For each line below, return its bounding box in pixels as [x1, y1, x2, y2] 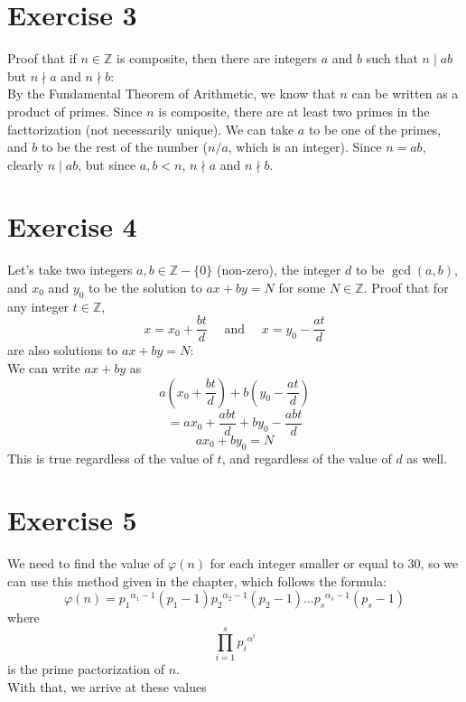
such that [366, 49, 418, 68]
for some [278, 278, 326, 296]
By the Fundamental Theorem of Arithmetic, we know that [7, 84, 336, 103]
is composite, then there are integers [116, 49, 318, 68]
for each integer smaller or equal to [210, 554, 404, 573]
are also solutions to [7, 341, 118, 360]
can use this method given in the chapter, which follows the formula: [7, 571, 387, 590]
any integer [7, 296, 70, 315]
